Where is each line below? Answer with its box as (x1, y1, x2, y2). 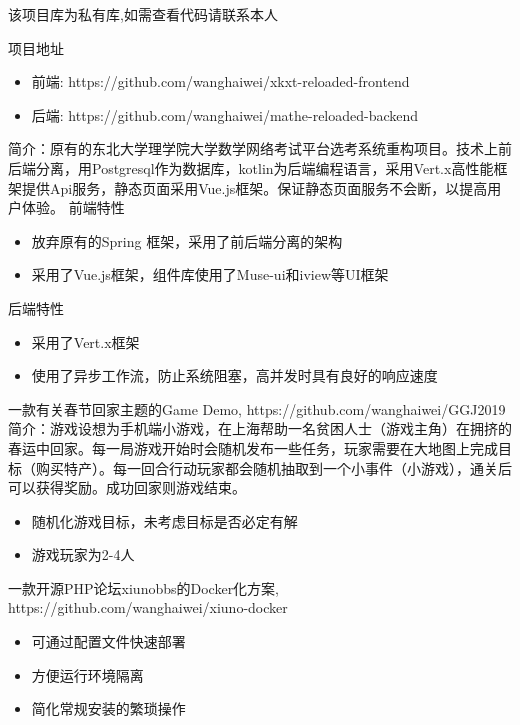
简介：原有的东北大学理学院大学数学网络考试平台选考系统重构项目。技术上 (8, 138, 498, 159)
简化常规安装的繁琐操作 (31, 698, 186, 719)
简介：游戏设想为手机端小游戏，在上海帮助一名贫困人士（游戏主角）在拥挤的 (8, 418, 512, 439)
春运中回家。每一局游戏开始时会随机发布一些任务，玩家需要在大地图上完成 (8, 437, 498, 458)
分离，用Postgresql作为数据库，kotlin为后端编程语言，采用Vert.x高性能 (35, 157, 494, 178)
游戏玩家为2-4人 (31, 544, 135, 565)
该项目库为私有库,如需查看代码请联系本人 (8, 4, 278, 24)
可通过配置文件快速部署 (31, 631, 186, 652)
